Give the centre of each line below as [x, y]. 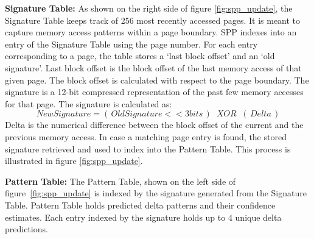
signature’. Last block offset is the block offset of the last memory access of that [153, 67]
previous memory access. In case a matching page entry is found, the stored [146, 136]
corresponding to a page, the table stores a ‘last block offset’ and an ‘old [140, 56]
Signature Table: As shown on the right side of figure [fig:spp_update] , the [149, 8]
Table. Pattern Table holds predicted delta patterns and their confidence [140, 205]
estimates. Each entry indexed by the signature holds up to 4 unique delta [143, 217]
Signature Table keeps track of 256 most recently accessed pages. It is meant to [153, 20]
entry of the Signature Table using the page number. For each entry [131, 44]
